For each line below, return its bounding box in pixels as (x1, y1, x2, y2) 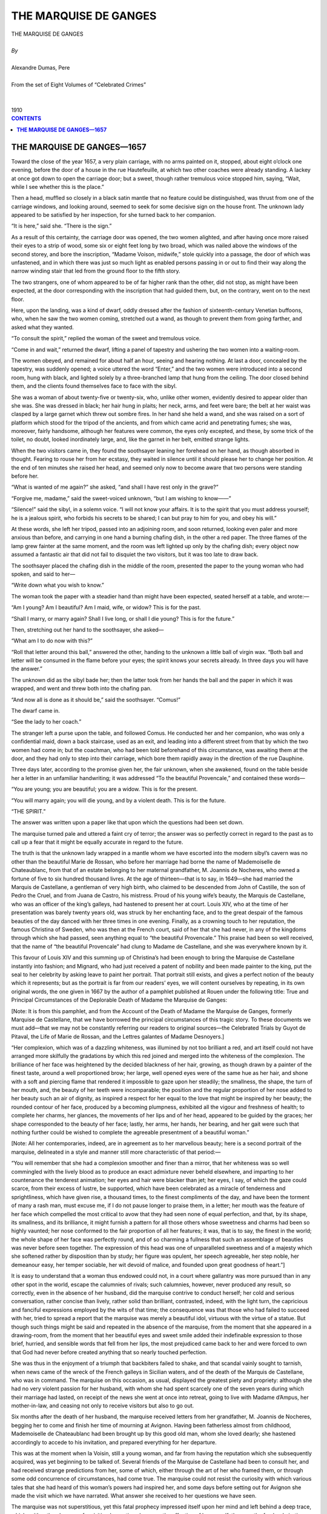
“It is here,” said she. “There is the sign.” (11, 222, 112, 230)
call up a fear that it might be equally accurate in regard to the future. (11, 839, 183, 846)
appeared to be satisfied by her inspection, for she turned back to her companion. (11, 211, 216, 219)
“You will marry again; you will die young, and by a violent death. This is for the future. (11, 796, 226, 804)
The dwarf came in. (11, 707, 60, 715)
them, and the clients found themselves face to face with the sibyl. (11, 382, 177, 390)
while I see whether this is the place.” (11, 183, 104, 190)
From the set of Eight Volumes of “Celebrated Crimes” (11, 81, 147, 88)
